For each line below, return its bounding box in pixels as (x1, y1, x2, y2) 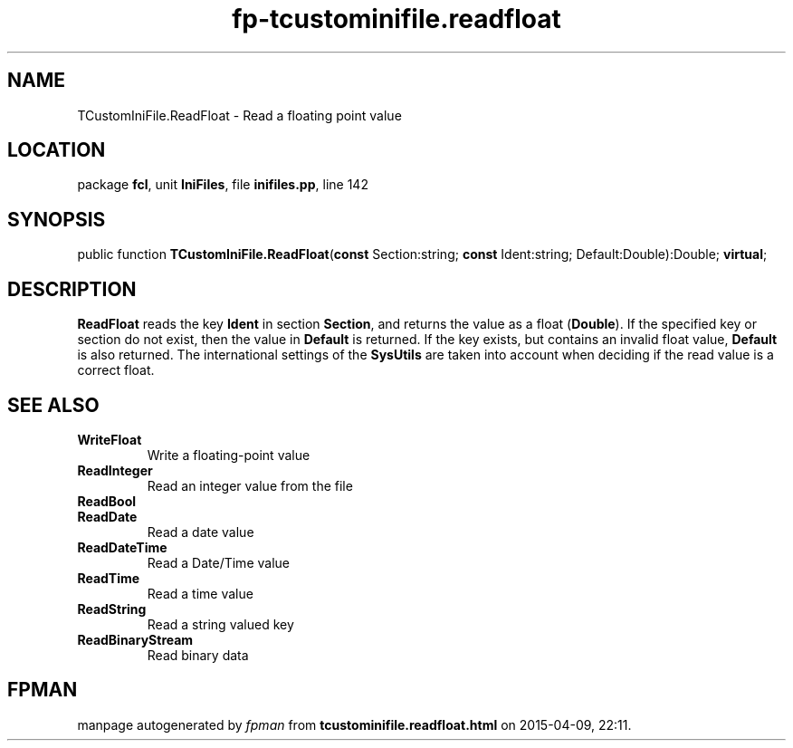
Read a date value (147, 523, 254, 540)
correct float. (77, 362, 155, 379)
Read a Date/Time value (147, 554, 290, 571)
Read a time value (147, 585, 253, 601)
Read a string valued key (147, 616, 294, 632)
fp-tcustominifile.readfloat (232, 4, 561, 34)
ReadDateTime (77, 539, 167, 555)
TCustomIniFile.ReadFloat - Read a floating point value (77, 107, 402, 123)
